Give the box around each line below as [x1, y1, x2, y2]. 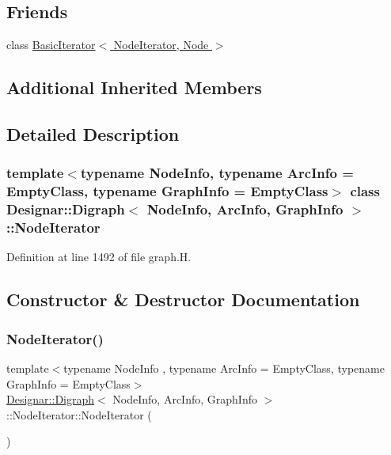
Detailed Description [6, 121, 180, 146]
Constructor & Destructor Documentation [6, 287, 360, 312]
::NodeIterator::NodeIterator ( [6, 406, 152, 423]
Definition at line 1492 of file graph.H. [6, 248, 192, 265]
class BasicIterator [6, 36, 96, 53]
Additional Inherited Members [6, 75, 262, 100]
